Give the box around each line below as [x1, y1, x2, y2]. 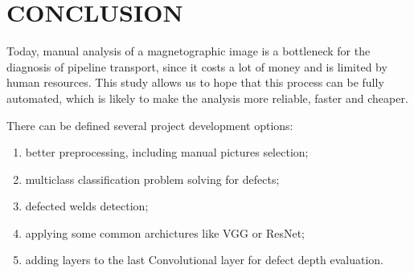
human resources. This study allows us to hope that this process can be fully [6, 74, 384, 91]
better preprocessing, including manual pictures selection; [25, 144, 309, 161]
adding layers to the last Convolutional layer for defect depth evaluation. [25, 251, 383, 268]
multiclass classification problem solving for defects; [25, 170, 280, 187]
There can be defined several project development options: [6, 116, 293, 133]
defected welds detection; [25, 198, 149, 214]
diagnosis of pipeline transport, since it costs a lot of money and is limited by [6, 58, 387, 75]
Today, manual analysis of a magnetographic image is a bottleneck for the [6, 43, 371, 59]
